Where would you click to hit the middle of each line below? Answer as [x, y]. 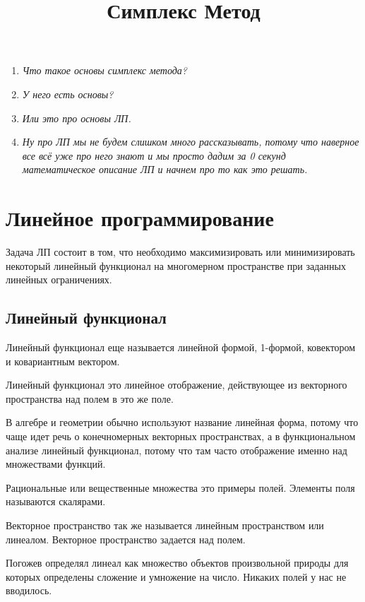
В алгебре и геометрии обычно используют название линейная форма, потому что [182, 422]
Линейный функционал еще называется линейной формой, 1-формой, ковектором [181, 347]
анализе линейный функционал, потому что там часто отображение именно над [176, 450]
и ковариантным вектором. [63, 361]
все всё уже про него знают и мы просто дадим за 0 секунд [154, 155]
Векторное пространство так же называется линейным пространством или [165, 525]
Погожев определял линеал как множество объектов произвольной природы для [177, 563]
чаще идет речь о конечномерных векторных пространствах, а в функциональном [181, 436]
